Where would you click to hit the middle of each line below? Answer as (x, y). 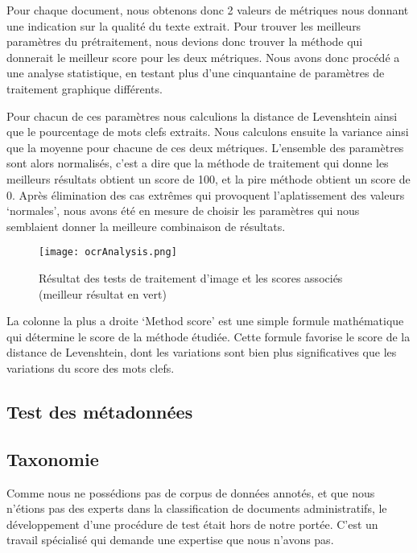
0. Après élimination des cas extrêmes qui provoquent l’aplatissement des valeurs (206, 194)
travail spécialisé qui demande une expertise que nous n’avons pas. (170, 540)
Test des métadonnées (100, 411)
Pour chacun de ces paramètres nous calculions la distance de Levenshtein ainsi (202, 116)
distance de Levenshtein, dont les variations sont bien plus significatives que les (202, 352)
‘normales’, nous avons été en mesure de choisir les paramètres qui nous (183, 210)
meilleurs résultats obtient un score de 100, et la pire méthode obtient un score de (208, 178)
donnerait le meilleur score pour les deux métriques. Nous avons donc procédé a (203, 57)
